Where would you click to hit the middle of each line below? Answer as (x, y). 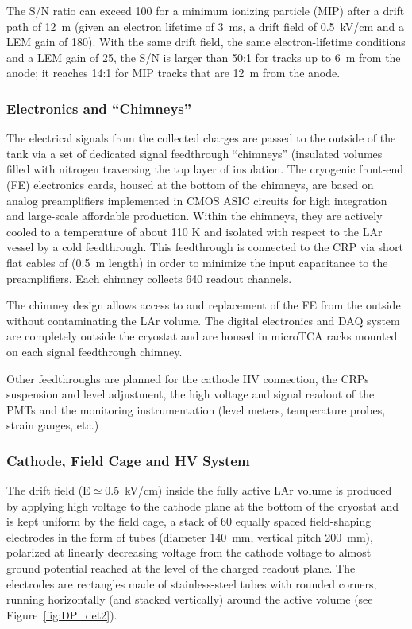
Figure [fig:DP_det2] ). (62, 614)
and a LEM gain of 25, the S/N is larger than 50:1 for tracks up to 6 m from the (204, 57)
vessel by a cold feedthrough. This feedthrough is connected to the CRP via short (205, 247)
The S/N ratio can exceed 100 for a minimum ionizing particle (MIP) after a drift (206, 10)
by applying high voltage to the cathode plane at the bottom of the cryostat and (203, 505)
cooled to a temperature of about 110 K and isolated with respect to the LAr (194, 231)
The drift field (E (48, 490)
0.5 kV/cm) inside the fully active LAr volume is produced (248, 490)
